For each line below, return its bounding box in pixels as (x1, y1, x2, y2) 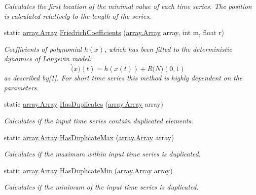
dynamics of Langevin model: (4, 53, 92, 64)
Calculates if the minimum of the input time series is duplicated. (4, 182, 199, 192)
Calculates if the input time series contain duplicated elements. (4, 115, 193, 125)
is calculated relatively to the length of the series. (4, 10, 151, 21)
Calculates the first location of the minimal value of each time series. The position (4, 1, 252, 11)
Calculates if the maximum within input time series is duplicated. (4, 149, 201, 159)
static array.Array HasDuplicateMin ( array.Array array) (4, 165, 173, 175)
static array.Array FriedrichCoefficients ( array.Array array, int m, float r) (4, 27, 224, 38)
